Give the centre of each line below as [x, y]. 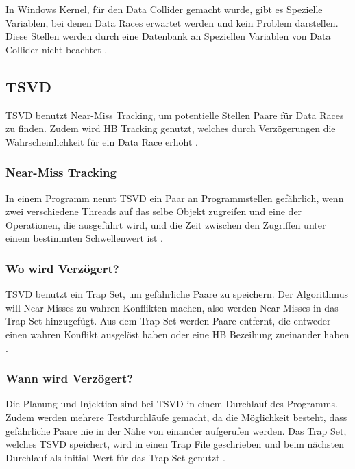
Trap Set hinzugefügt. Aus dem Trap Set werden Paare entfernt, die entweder [168, 321]
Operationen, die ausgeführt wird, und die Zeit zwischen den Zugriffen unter [166, 224]
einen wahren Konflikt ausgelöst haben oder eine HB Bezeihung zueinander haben [177, 334]
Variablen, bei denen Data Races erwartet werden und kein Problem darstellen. [172, 22]
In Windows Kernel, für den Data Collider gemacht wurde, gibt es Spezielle [164, 9]
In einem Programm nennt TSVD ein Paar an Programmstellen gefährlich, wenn [175, 198]
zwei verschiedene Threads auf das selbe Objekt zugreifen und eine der [154, 211]
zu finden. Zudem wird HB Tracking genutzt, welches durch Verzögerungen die [171, 128]
